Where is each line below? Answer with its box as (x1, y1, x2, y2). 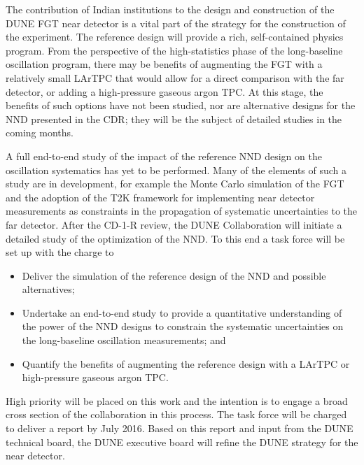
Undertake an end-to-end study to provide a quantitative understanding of (22, 305, 342, 320)
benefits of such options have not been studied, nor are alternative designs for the (6, 98, 356, 113)
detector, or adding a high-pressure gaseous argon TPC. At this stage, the (6, 84, 323, 99)
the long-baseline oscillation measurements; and (22, 333, 226, 348)
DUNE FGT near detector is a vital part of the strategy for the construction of (6, 15, 346, 30)
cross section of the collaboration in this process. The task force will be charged (6, 407, 347, 422)
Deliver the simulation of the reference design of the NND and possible (22, 268, 326, 282)
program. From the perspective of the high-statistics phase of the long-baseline (6, 43, 343, 57)
